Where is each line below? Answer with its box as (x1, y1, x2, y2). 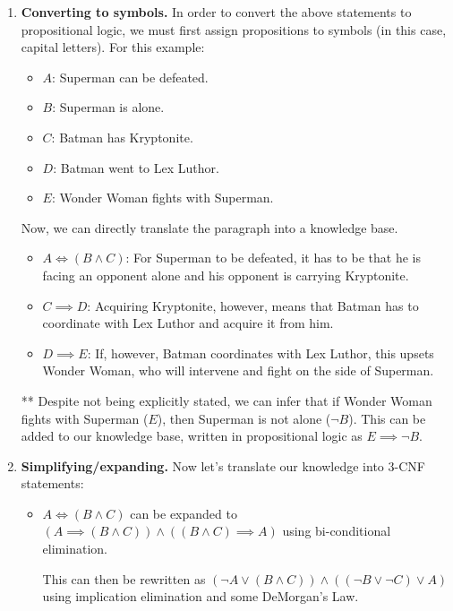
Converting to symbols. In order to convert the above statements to (21, 3, 412, 21)
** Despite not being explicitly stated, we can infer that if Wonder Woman (21, 391, 432, 409)
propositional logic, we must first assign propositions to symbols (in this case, (21, 20, 447, 39)
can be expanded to (130, 503, 237, 522)
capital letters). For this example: (21, 38, 205, 56)
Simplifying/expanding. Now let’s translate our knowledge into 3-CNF (21, 456, 425, 475)
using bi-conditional (282, 521, 391, 540)
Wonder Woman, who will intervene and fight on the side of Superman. (42, 361, 434, 380)
